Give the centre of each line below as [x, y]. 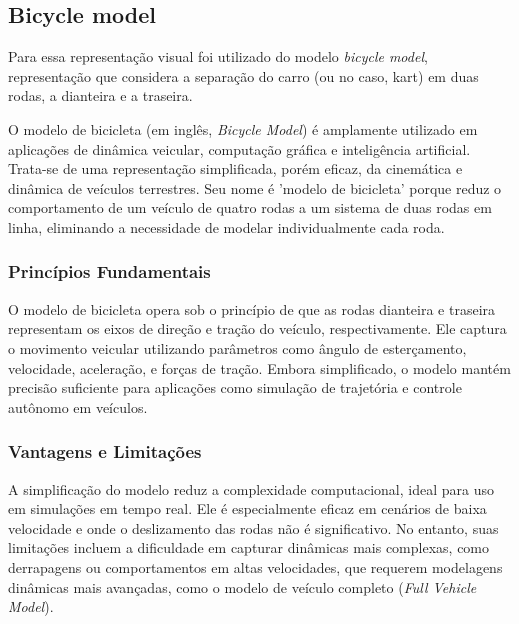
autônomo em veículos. [78, 406]
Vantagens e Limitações [105, 451]
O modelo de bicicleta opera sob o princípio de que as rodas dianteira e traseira [252, 308]
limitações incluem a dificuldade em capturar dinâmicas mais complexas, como [249, 547]
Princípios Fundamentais [109, 271]
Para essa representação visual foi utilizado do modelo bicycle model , [218, 56]
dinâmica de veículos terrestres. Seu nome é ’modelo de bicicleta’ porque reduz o [255, 187]
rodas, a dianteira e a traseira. [100, 95]
